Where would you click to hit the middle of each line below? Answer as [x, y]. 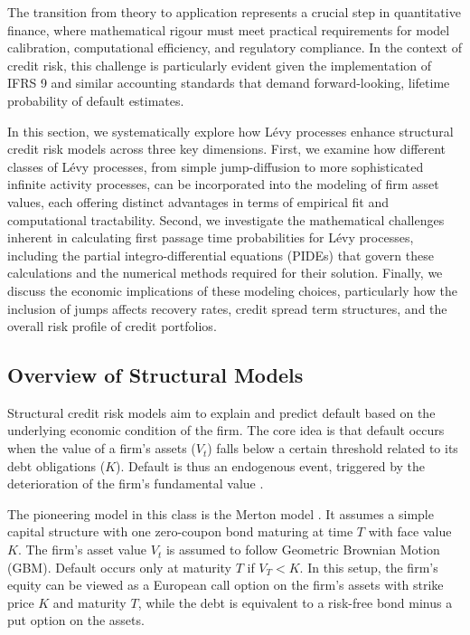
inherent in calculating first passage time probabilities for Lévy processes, [211, 237]
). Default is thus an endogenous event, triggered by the [271, 465]
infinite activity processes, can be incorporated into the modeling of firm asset [223, 184]
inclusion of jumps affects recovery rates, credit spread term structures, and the [227, 308]
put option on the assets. [76, 620]
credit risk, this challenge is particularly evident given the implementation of [220, 65]
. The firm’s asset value [82, 550]
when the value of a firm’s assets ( [102, 448]
